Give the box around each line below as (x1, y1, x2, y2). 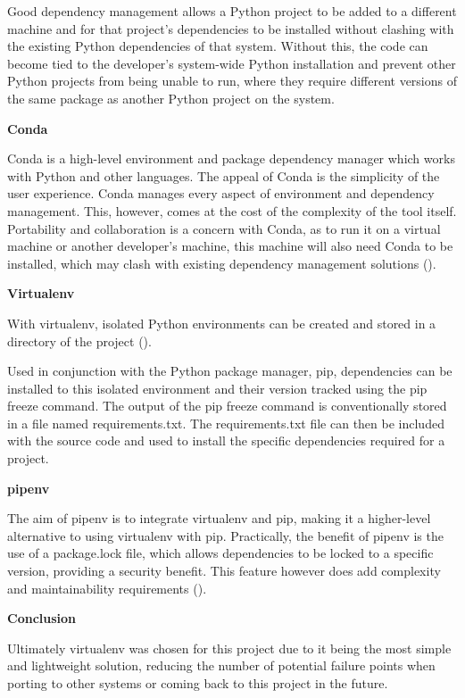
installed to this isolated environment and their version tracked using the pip (7, 378, 428, 397)
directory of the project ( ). (7, 331, 152, 350)
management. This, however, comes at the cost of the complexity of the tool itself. (7, 201, 457, 220)
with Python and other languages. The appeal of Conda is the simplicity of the (7, 166, 440, 185)
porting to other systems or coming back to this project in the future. (7, 674, 388, 692)
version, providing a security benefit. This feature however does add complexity (7, 561, 441, 580)
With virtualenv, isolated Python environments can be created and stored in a (7, 313, 436, 332)
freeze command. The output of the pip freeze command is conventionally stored (7, 396, 447, 415)
